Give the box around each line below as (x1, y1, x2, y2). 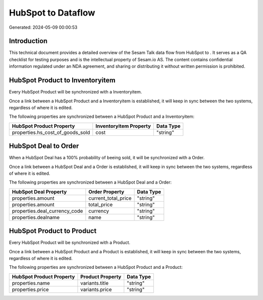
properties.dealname (12, 214, 60, 221)
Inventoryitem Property (95, 122, 151, 129)
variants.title (80, 280, 109, 286)
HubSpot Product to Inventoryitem (9, 76, 115, 85)
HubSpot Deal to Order (9, 142, 79, 150)
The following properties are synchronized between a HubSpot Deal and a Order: (9, 179, 172, 185)
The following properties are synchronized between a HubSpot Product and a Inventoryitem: (9, 113, 195, 119)
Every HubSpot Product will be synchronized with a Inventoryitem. (9, 89, 142, 95)
